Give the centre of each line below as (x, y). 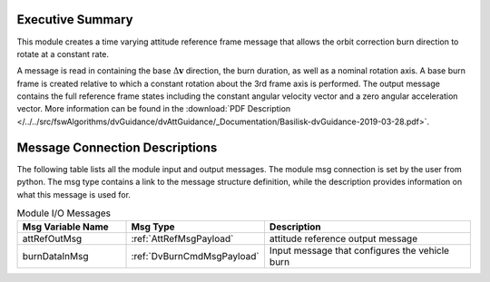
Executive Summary (75, 19)
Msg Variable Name (65, 227)
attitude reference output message (343, 238)
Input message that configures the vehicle (359, 251)
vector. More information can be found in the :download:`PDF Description (154, 109)
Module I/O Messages (64, 213)
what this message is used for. (74, 194)
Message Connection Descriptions (117, 147)
